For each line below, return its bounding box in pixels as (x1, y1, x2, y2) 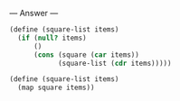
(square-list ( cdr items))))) (57, 59, 172, 68)
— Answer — (9, 8, 59, 18)
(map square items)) (17, 83, 95, 93)
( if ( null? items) (17, 33, 88, 42)
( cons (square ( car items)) (33, 50, 140, 60)
